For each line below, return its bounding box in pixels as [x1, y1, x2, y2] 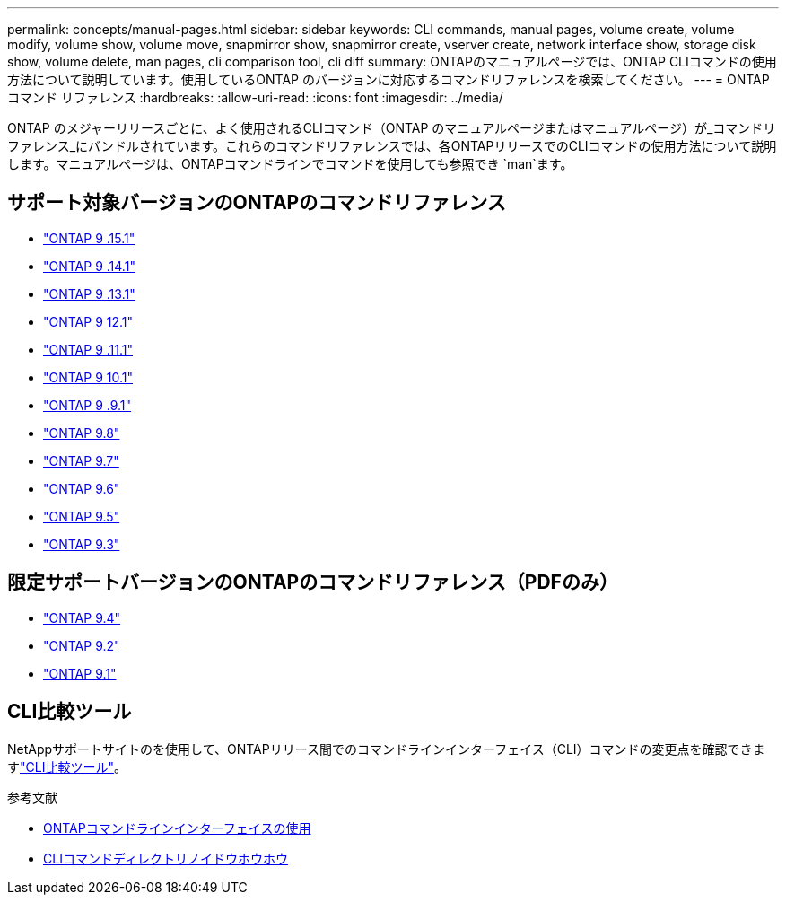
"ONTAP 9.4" [43, 609, 121, 626]
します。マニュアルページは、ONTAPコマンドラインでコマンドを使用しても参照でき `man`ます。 [7, 156, 573, 171]
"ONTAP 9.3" [43, 536, 120, 552]
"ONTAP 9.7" [43, 452, 119, 469]
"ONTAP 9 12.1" [43, 313, 134, 329]
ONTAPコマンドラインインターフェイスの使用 [43, 819, 311, 836]
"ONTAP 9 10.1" [43, 369, 133, 385]
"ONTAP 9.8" [43, 425, 120, 441]
